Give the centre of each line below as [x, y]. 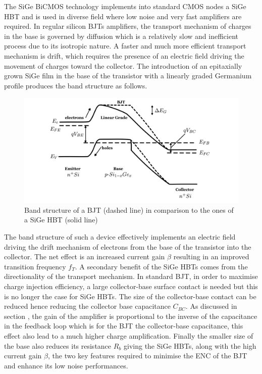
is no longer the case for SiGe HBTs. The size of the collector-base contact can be [130, 296]
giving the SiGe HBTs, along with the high [190, 345]
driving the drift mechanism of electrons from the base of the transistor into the [128, 246]
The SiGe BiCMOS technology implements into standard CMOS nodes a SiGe [125, 6]
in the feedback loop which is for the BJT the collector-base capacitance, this [124, 326]
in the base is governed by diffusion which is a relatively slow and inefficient [121, 36]
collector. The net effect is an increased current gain [85, 256]
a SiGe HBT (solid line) [61, 220]
